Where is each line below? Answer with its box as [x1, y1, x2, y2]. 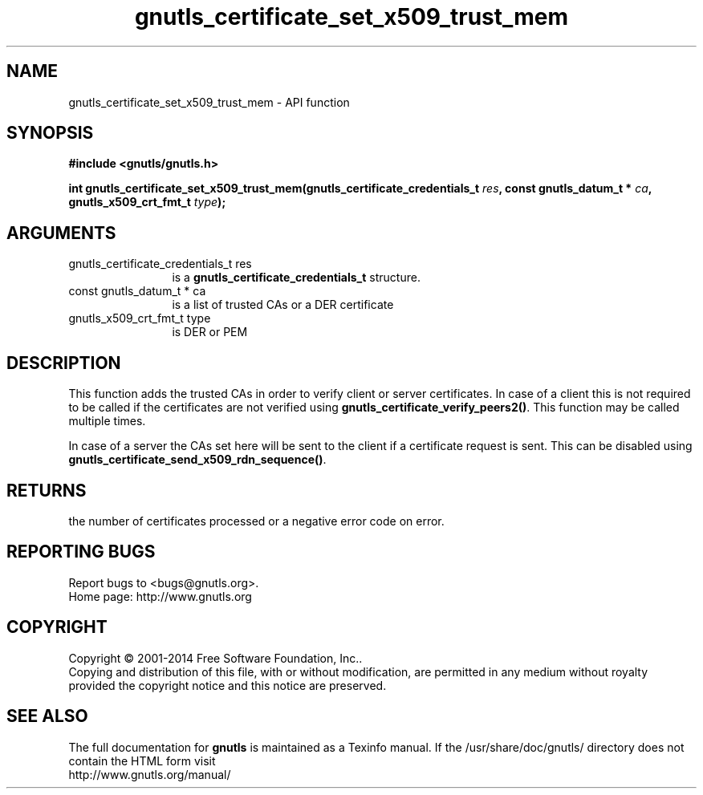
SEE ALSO [6, 706, 88, 727]
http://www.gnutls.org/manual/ [68, 767, 231, 781]
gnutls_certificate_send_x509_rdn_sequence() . [68, 452, 327, 467]
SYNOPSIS [6, 123, 94, 144]
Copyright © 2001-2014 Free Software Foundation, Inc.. [68, 651, 363, 665]
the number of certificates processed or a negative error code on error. [68, 513, 445, 528]
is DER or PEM [172, 325, 248, 339]
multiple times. [68, 414, 146, 428]
